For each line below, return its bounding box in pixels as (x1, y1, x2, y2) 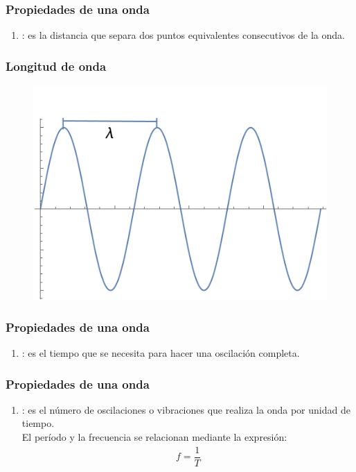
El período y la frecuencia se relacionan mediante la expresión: (21, 430, 287, 444)
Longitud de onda (6, 57, 107, 74)
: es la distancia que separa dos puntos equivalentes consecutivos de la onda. (21, 28, 345, 42)
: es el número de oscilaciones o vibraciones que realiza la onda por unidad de (21, 402, 350, 416)
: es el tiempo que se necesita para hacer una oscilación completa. (21, 346, 300, 360)
